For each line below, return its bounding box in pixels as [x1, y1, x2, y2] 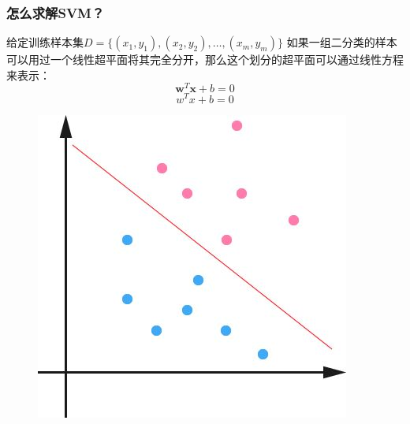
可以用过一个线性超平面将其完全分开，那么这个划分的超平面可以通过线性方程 [6, 51, 404, 68]
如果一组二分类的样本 [286, 34, 397, 50]
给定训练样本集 [6, 34, 84, 50]
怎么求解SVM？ [6, 2, 105, 22]
